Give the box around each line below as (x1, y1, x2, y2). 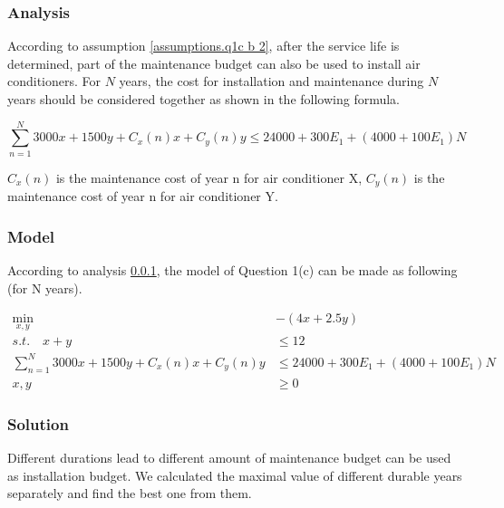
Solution (7, 412, 69, 435)
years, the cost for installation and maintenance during (119, 72, 424, 91)
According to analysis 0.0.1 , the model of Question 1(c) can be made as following (7, 260, 458, 279)
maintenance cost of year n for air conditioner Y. (7, 187, 278, 206)
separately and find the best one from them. (7, 484, 252, 503)
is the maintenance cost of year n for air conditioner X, (55, 168, 363, 187)
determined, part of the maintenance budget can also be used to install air (7, 53, 421, 72)
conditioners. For (7, 72, 102, 91)
